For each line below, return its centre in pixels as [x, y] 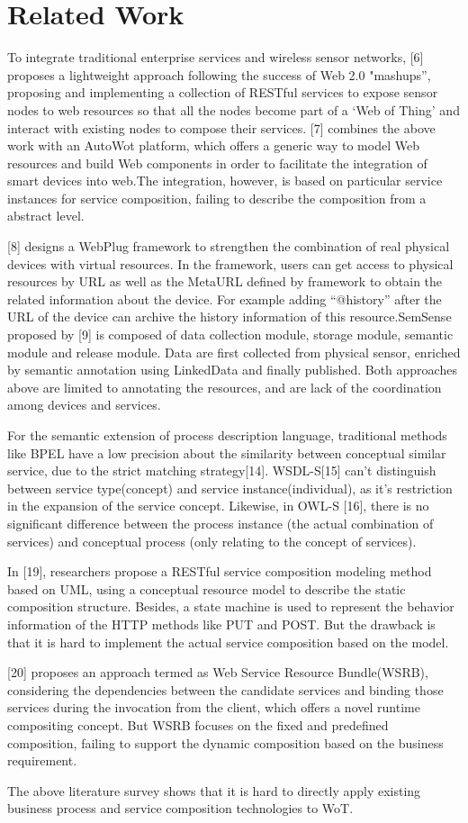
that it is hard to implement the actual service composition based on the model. [228, 642]
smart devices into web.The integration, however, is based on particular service [225, 181]
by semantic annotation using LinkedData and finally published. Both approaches [232, 370]
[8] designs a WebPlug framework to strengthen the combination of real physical [229, 246]
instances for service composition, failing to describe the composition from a [217, 198]
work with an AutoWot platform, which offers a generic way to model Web [213, 145]
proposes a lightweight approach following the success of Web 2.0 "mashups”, [219, 74]
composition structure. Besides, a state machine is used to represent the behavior [231, 606]
